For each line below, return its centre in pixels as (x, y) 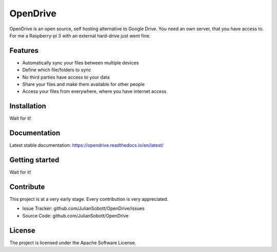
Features (24, 51)
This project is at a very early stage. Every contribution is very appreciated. (89, 199)
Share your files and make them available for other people (83, 84)
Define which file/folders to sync (57, 70)
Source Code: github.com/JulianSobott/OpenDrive (75, 216)
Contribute (27, 187)
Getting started (34, 160)
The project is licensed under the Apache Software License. (73, 243)
